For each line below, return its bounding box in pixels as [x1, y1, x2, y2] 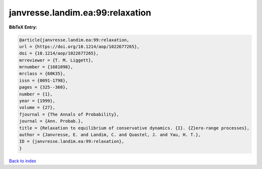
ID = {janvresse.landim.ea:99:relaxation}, [19, 138, 125, 144]
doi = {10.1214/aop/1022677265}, [19, 51, 99, 56]
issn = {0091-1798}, [19, 77, 68, 83]
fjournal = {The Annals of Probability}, [19, 111, 119, 117]
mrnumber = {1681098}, [19, 64, 73, 70]
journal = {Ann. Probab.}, [19, 119, 83, 124]
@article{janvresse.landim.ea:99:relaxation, [19, 37, 130, 43]
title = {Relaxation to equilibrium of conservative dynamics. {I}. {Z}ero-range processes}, [19, 125, 250, 131]
